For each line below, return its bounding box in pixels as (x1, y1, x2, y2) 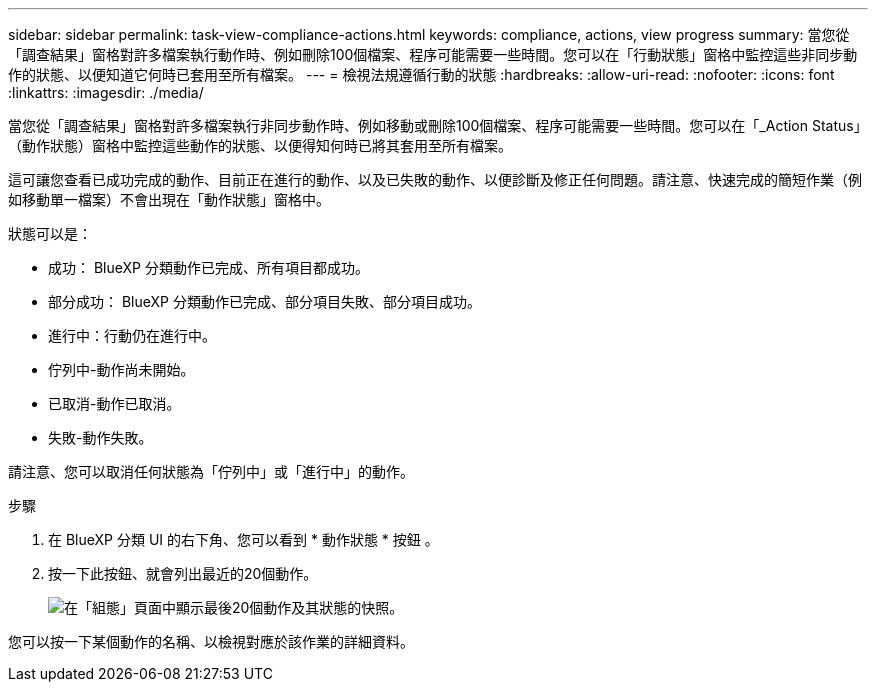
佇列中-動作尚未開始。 (48, 361, 195, 378)
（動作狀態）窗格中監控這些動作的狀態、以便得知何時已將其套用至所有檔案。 (8, 137, 512, 154)
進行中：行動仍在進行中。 (48, 327, 216, 344)
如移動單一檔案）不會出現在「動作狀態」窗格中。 (8, 191, 330, 208)
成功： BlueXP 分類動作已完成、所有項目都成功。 (48, 259, 369, 276)
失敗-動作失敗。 (48, 429, 153, 446)
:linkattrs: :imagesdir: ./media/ (8, 84, 204, 101)
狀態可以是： (8, 225, 92, 242)
